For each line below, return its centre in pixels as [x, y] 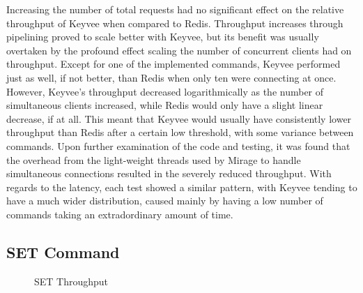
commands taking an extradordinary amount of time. [120, 214]
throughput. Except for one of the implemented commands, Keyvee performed [173, 64]
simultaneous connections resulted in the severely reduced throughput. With [169, 173]
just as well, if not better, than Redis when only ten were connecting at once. [171, 77]
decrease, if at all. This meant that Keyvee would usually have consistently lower [179, 118]
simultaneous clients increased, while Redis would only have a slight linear [165, 105]
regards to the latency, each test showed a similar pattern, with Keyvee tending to [182, 187]
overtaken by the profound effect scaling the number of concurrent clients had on [179, 50]
